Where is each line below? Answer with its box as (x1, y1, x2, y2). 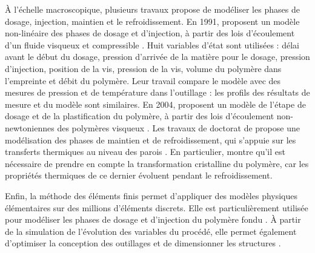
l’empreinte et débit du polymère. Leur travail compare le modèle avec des (5, 74, 281, 87)
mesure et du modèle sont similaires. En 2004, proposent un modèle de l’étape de (5, 97, 306, 110)
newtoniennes (5, 121, 55, 134)
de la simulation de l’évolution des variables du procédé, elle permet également (5, 225, 297, 237)
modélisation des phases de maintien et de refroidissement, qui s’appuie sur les (5, 133, 296, 146)
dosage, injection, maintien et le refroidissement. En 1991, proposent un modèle (5, 15, 300, 27)
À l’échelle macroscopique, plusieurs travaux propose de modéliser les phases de (5, 3, 300, 15)
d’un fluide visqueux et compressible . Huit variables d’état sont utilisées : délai (5, 38, 299, 51)
